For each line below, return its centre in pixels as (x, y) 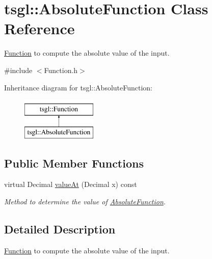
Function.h (61, 70)
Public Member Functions (74, 163)
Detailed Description (60, 229)
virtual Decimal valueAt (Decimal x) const (71, 184)
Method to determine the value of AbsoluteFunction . (85, 202)
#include (18, 70)
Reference (39, 28)
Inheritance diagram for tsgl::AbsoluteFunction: (78, 87)
